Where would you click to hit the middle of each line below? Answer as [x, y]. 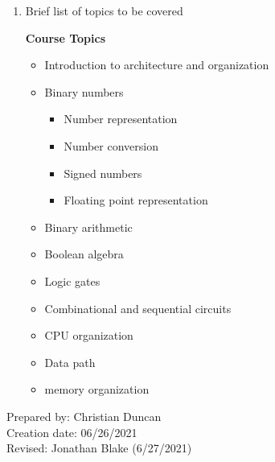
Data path [70, 362]
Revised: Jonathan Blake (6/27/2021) [99, 448]
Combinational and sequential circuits [138, 308]
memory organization [97, 389]
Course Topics [65, 37]
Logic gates [72, 280]
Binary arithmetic [88, 227]
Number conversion [111, 145]
